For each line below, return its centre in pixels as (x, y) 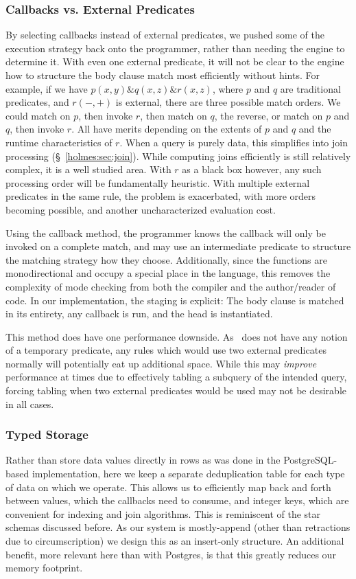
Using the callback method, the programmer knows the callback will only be (166, 232)
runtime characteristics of (59, 142)
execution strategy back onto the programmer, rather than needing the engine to (175, 48)
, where (228, 88)
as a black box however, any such (252, 169)
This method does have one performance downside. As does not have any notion (177, 336)
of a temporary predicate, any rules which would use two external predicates (166, 350)
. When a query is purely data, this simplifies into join (234, 142)
